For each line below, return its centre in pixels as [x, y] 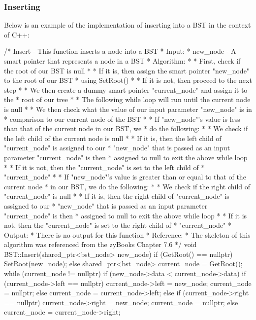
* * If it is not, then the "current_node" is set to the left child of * [104, 167]
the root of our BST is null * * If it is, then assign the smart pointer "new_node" [127, 70]
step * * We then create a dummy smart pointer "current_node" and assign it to [126, 89]
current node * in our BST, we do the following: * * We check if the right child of [127, 186]
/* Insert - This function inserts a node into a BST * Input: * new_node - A [120, 51]
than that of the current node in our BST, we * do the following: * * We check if [126, 128]
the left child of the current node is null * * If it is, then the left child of [113, 138]
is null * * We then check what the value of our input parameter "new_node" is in [128, 109]
